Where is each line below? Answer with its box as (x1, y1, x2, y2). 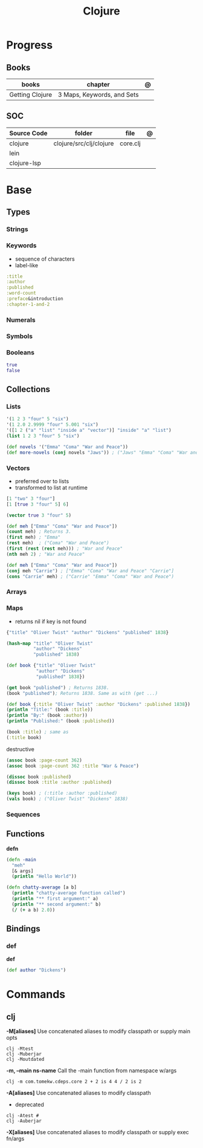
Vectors (6, 464, 30, 472)
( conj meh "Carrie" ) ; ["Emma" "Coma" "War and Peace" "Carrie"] (6, 567, 174, 574)
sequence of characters (14, 255, 75, 263)
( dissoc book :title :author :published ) (6, 779, 112, 786)
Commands (6, 988, 66, 1002)
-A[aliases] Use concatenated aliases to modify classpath (6, 1089, 151, 1097)
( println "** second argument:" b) (11, 901, 101, 907)
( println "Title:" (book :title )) (6, 706, 94, 713)
